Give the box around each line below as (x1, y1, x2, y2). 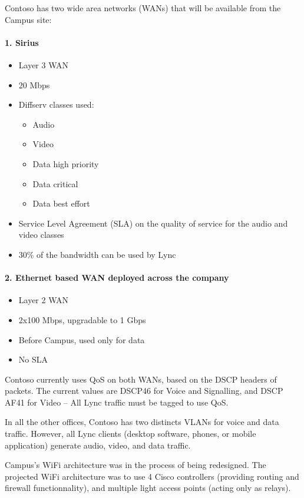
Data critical (32, 177, 78, 190)
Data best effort (32, 197, 90, 210)
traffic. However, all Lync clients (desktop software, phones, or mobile (5, 427, 256, 440)
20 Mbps (18, 78, 50, 91)
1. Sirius (5, 36, 39, 48)
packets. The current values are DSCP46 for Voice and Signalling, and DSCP (5, 384, 283, 397)
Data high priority (32, 157, 99, 170)
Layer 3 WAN (18, 58, 69, 71)
